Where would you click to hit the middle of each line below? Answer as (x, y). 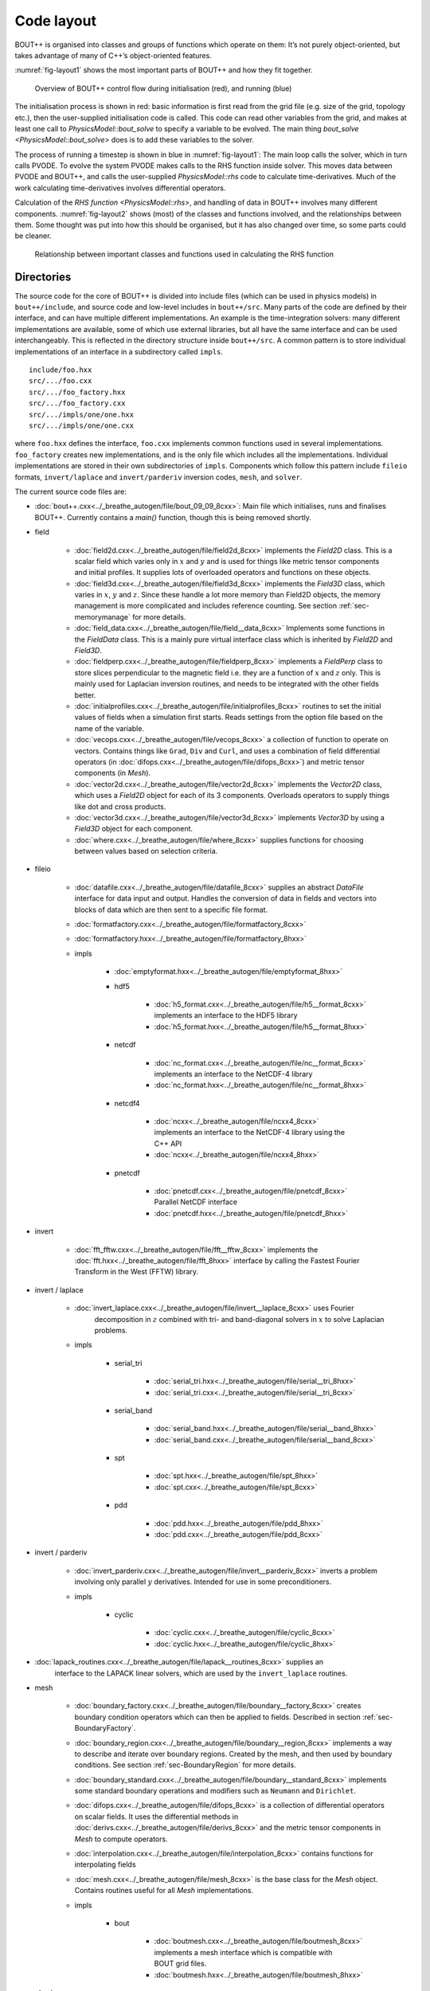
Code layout (56, 21)
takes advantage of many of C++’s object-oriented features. (113, 55)
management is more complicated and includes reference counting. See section (206, 606)
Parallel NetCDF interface (196, 1202)
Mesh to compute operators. (121, 1839)
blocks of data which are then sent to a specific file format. (171, 909)
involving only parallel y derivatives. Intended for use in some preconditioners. (203, 1582)
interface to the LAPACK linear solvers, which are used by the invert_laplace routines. (201, 1673)
